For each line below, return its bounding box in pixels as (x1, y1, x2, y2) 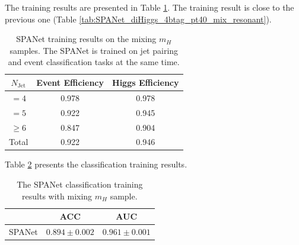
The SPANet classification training (17, 178, 143, 191)
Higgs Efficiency (112, 76, 179, 88)
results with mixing (22, 189, 93, 202)
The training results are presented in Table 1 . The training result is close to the (5, 1, 294, 13)
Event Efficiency (36, 76, 104, 88)
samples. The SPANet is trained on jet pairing (9, 44, 179, 56)
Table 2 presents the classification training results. (5, 158, 187, 170)
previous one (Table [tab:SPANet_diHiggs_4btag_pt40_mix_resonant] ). (5, 12, 272, 25)
